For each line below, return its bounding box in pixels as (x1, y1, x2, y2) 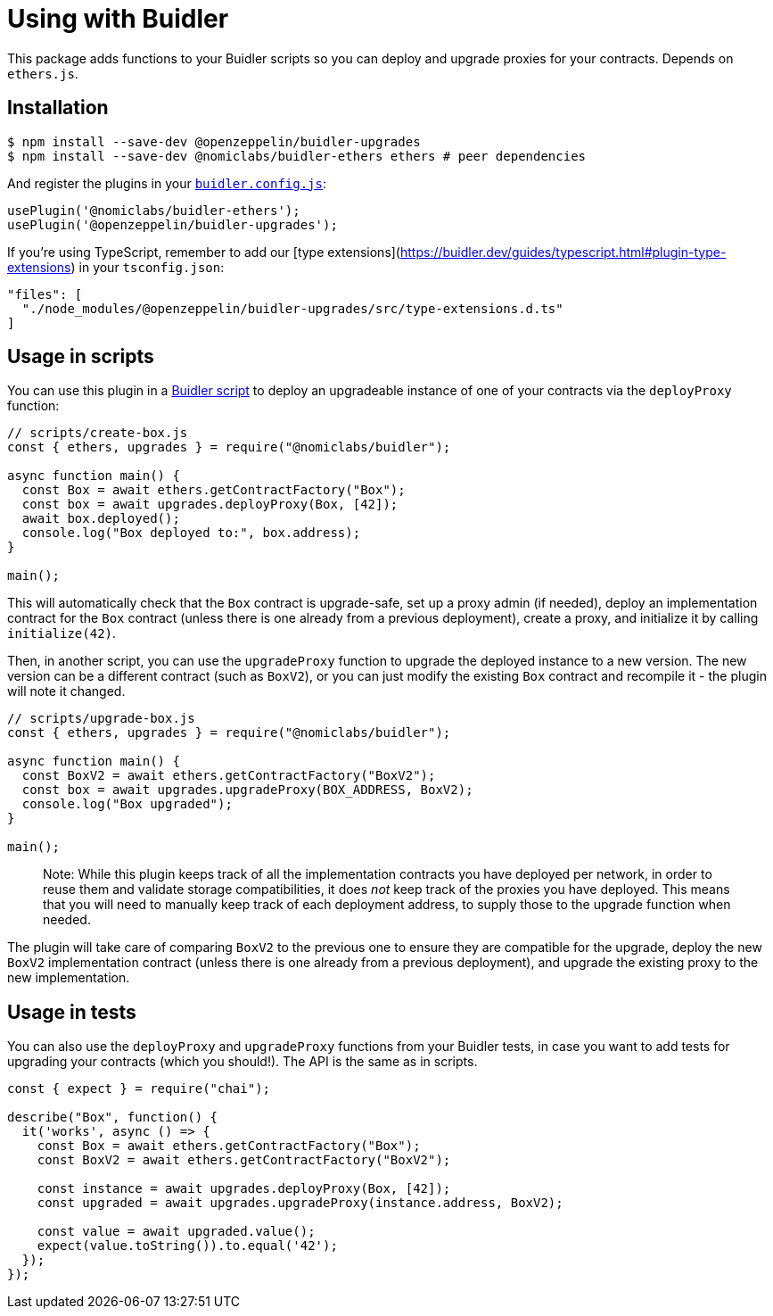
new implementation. (7, 970, 130, 986)
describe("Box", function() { (7, 1110, 218, 1125)
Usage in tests (7, 1000, 136, 1023)
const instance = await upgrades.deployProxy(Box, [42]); (37, 1181, 451, 1196)
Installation (7, 96, 109, 120)
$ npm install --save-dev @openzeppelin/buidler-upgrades (7, 134, 421, 149)
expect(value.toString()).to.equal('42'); (37, 1238, 338, 1254)
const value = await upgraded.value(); (37, 1224, 316, 1239)
